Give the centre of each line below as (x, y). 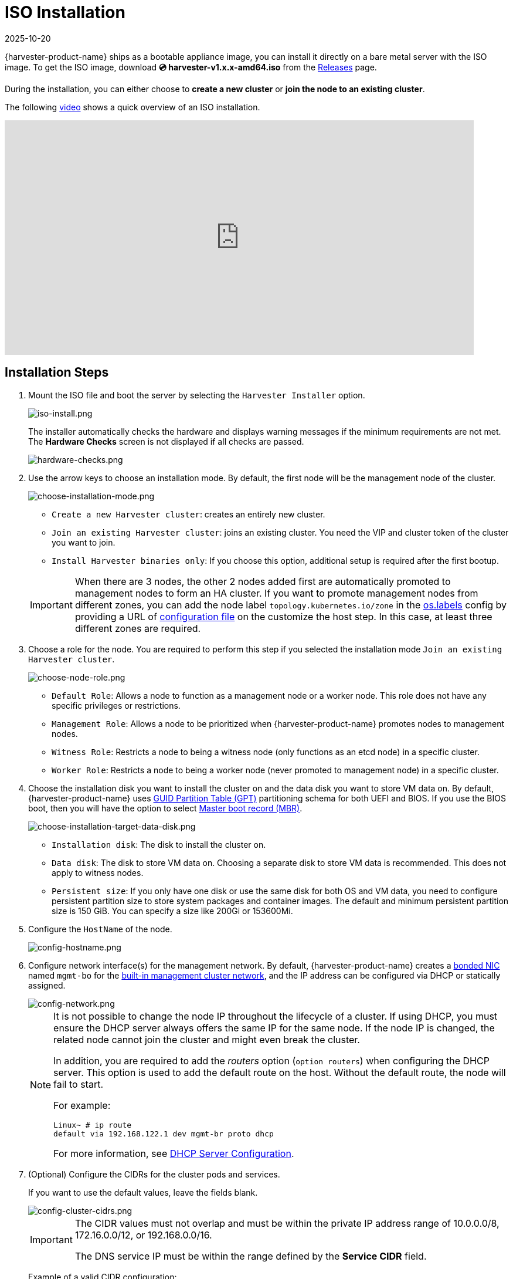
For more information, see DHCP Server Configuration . (174, 1153)
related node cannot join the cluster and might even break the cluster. (207, 1039)
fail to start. (78, 1084)
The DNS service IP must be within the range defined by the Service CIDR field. (251, 1256)
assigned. (47, 985)
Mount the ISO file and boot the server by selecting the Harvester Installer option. (197, 395)
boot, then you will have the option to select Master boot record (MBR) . (165, 808)
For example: (82, 1105)
